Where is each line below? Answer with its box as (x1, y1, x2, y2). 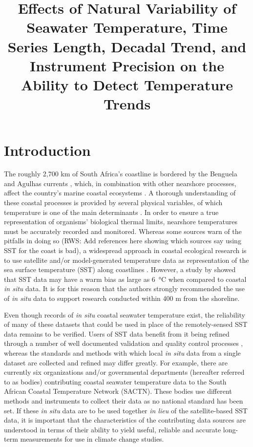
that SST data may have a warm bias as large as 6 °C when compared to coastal (4, 274, 247, 284)
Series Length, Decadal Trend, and (7, 36, 247, 56)
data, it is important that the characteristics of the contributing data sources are (4, 415, 246, 425)
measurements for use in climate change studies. (20, 434, 164, 444)
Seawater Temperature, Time (26, 17, 228, 37)
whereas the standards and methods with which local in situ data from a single (4, 347, 241, 358)
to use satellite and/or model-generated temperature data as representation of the (4, 255, 249, 265)
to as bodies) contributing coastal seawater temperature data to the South (4, 376, 227, 386)
